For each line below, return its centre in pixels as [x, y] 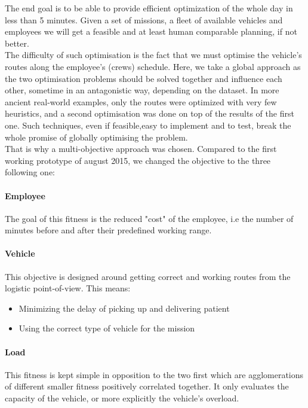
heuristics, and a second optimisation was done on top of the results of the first [150, 113]
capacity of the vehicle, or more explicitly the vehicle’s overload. [122, 398]
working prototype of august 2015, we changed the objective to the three [138, 160]
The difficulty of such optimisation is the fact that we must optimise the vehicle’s [153, 55]
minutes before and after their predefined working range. [108, 230]
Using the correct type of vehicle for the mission [107, 328]
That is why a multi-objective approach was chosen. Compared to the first [141, 149]
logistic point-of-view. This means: [68, 288]
